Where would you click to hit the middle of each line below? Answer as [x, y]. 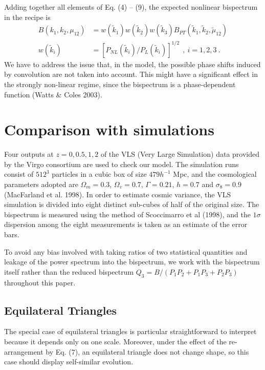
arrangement [24, 351]
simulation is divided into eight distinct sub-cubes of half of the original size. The [132, 204]
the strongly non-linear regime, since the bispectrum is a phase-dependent [120, 84]
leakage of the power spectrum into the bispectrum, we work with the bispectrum [132, 262]
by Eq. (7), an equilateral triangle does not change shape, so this [147, 351]
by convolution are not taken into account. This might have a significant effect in [131, 74]
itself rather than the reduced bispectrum [69, 271]
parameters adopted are [41, 184]
